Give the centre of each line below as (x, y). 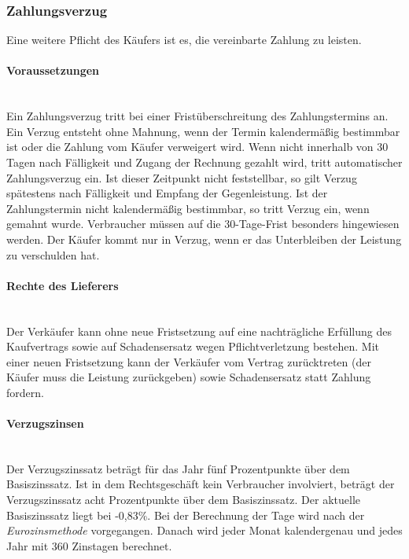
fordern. (25, 392)
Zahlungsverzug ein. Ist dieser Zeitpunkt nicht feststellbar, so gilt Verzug (182, 177)
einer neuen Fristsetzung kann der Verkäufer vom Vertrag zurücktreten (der (189, 361)
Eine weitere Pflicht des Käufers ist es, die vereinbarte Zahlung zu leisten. (184, 40)
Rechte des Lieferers (63, 285)
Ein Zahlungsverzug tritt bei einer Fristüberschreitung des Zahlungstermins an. (197, 116)
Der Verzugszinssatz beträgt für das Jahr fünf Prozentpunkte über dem (178, 468)
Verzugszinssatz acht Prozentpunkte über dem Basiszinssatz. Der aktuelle (184, 500)
